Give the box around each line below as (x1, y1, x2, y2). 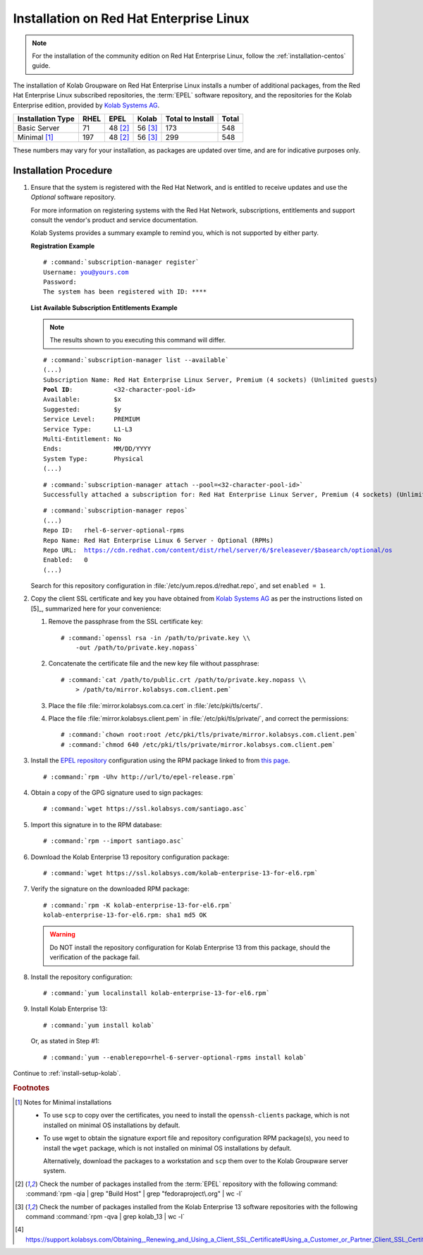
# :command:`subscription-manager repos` (43, 507, 188, 515)
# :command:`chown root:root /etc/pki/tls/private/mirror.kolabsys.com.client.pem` (61, 731, 359, 739)
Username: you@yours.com (43, 268, 129, 276)
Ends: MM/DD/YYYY (43, 445, 152, 453)
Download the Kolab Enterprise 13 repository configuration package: (30, 853, 229, 861)
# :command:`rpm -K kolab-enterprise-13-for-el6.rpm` (43, 901, 233, 909)
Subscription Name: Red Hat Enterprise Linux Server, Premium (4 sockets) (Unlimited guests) (43, 376, 378, 384)
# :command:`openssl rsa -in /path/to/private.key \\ (61, 634, 250, 642)
